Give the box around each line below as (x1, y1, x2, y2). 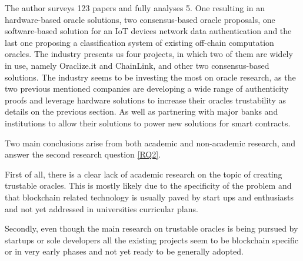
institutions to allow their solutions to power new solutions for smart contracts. (5, 116, 291, 129)
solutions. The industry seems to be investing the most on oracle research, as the (5, 71, 296, 83)
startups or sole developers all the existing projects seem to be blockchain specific (5, 233, 298, 246)
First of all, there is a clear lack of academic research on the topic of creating (5, 168, 282, 180)
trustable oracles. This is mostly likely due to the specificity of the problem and (5, 179, 292, 192)
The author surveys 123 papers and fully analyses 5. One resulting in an (5, 2, 265, 14)
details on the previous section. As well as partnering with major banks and (5, 105, 278, 118)
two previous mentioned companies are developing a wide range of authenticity (5, 82, 289, 95)
